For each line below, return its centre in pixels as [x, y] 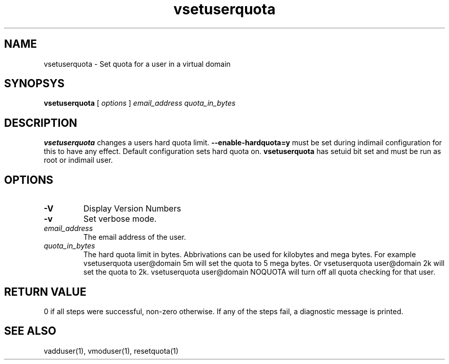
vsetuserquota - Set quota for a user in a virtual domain [137, 64]
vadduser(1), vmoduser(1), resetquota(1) [111, 351]
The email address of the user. [135, 237]
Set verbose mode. [120, 219]
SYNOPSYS [34, 84]
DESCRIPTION [41, 123]
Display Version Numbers [132, 209]
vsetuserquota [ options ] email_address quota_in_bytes [140, 103]
